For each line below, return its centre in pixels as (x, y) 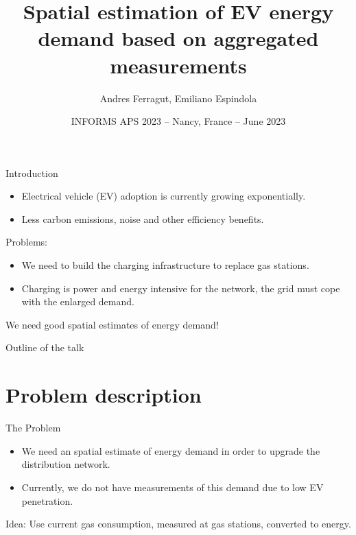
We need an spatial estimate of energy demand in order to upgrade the (171, 450)
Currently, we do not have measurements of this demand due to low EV (173, 487)
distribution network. (66, 464)
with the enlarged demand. (78, 301)
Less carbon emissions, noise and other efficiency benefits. (143, 218)
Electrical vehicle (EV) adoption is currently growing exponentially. (164, 196)
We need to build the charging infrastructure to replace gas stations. (165, 265)
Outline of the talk (45, 347)
